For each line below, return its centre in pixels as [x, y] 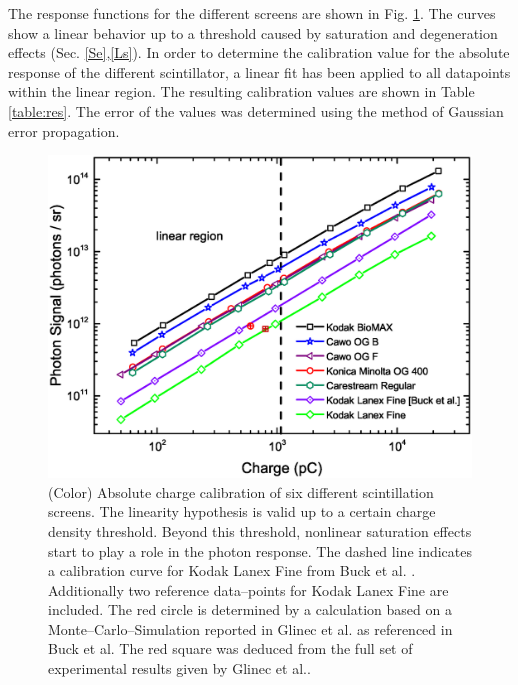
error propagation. [64, 130]
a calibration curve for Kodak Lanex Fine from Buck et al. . [232, 570]
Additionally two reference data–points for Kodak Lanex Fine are [248, 589]
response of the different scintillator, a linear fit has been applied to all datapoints [259, 71]
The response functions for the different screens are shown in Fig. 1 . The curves [252, 13]
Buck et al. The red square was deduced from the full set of [230, 648]
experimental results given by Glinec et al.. [179, 668]
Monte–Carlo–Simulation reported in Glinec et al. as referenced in [250, 628]
